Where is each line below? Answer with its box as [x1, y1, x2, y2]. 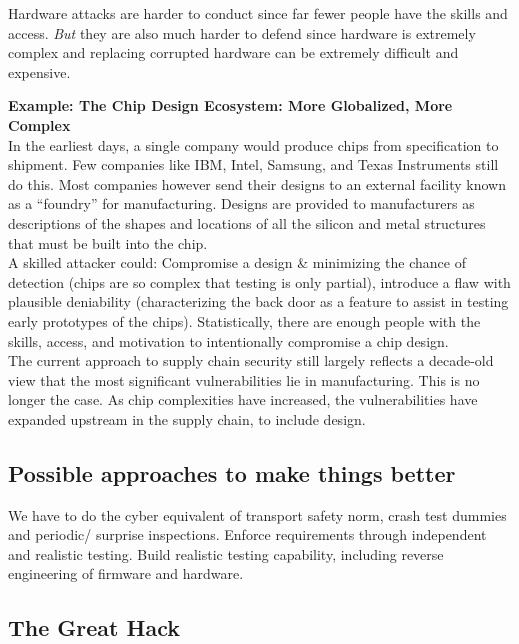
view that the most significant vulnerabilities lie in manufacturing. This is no [8, 369, 480, 390]
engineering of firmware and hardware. [8, 563, 244, 584]
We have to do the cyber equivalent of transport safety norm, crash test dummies [8, 504, 507, 525]
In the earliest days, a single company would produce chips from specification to [8, 134, 499, 155]
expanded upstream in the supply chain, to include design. [8, 408, 366, 429]
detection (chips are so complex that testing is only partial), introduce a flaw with [8, 271, 511, 292]
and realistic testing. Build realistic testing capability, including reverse [8, 543, 444, 564]
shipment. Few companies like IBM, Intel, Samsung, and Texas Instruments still [8, 154, 499, 175]
